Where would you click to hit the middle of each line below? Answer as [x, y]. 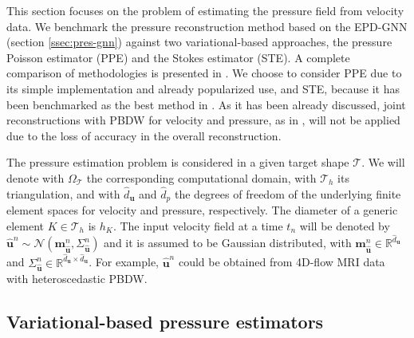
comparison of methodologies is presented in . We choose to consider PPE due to [204, 73]
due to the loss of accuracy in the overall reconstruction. [144, 135]
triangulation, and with [63, 193]
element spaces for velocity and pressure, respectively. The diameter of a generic [202, 210]
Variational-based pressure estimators [165, 321]
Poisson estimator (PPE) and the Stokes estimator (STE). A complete [178, 57]
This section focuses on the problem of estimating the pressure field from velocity [205, 10]
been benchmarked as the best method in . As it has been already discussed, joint [206, 104]
